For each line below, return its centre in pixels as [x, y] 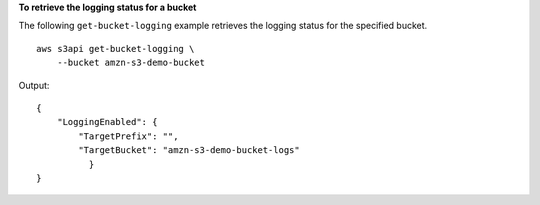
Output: [34, 85]
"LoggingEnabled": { [107, 122]
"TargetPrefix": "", [128, 136]
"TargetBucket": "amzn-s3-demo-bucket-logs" [189, 150]
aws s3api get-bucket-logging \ [115, 48]
